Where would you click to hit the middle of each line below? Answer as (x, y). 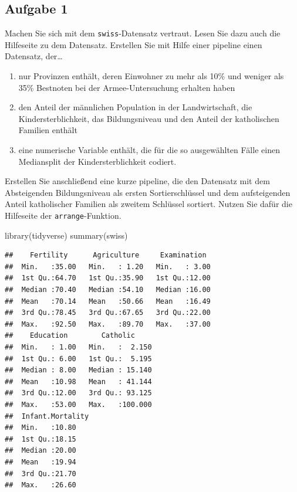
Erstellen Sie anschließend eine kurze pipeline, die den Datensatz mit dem (137, 181)
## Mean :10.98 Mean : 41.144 (78, 381)
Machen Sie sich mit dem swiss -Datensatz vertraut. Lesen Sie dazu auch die (143, 33)
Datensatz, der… (34, 56)
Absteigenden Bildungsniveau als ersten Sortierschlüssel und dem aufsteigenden (148, 192)
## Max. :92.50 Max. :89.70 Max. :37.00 (108, 324)
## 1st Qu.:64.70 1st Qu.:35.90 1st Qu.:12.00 (108, 278)
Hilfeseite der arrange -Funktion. (63, 215)
